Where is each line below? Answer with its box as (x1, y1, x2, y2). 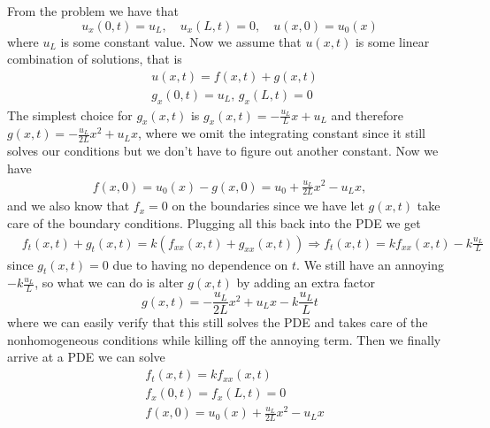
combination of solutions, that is (7, 50, 182, 68)
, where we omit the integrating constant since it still (137, 124, 425, 142)
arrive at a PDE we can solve (7, 348, 165, 366)
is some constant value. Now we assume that (60, 32, 302, 50)
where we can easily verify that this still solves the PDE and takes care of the (7, 313, 428, 332)
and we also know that (7, 196, 130, 215)
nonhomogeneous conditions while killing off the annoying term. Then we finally (7, 330, 441, 348)
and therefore (331, 105, 403, 124)
